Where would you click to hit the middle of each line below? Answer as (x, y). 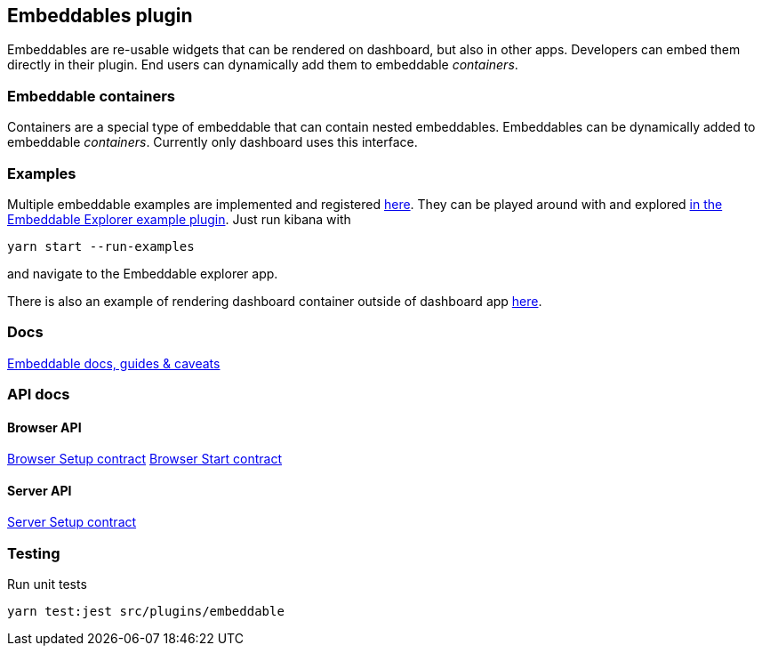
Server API (40, 490)
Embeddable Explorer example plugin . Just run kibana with (179, 219)
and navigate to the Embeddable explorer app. (143, 273)
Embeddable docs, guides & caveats (114, 363)
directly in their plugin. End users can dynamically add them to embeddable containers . (263, 65)
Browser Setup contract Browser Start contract (144, 459)
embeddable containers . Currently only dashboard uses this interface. (213, 142)
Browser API (44, 427)
